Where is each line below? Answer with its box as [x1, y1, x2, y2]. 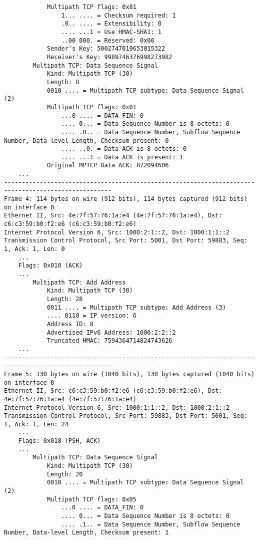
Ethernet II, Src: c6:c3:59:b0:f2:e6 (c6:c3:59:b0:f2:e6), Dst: [4, 387, 222, 395]
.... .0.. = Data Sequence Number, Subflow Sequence [61, 128, 240, 136]
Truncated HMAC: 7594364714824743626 [46, 337, 172, 345]
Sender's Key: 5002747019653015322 [46, 45, 165, 53]
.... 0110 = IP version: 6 [46, 312, 136, 320]
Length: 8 [46, 78, 79, 86]
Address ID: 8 [46, 320, 93, 328]
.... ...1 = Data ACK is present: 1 [61, 153, 183, 161]
